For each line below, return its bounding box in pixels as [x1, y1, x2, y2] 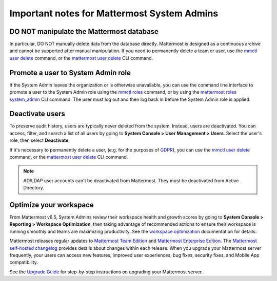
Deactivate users [9, 110, 66, 118]
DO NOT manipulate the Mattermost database [9, 27, 159, 36]
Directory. [23, 185, 45, 191]
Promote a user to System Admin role [9, 68, 131, 77]
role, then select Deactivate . [9, 137, 70, 143]
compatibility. [9, 259, 38, 266]
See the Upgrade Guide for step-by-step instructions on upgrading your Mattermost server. [9, 269, 203, 275]
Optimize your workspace [9, 200, 94, 209]
